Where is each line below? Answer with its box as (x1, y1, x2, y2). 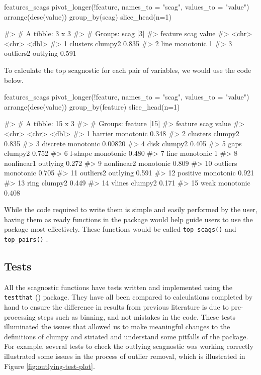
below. (4, 74, 24, 85)
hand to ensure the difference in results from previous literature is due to (4, 302, 229, 312)
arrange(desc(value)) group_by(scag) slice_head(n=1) (4, 11, 171, 22)
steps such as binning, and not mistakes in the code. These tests (38, 311, 236, 322)
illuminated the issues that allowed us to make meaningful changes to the (4, 321, 230, 332)
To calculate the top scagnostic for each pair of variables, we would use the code (4, 64, 251, 75)
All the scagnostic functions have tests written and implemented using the (4, 282, 232, 292)
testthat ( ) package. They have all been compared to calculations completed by (4, 292, 253, 302)
